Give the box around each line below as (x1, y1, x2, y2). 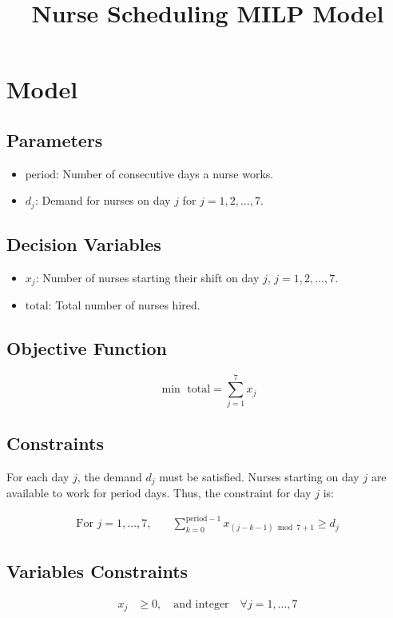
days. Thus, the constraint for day (145, 484, 312, 501)
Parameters (6, 127, 103, 152)
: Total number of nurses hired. (48, 297, 200, 313)
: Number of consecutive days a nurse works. (55, 165, 274, 181)
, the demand (77, 468, 142, 484)
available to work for (6, 484, 107, 501)
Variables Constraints (6, 558, 189, 583)
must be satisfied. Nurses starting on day (159, 468, 359, 484)
